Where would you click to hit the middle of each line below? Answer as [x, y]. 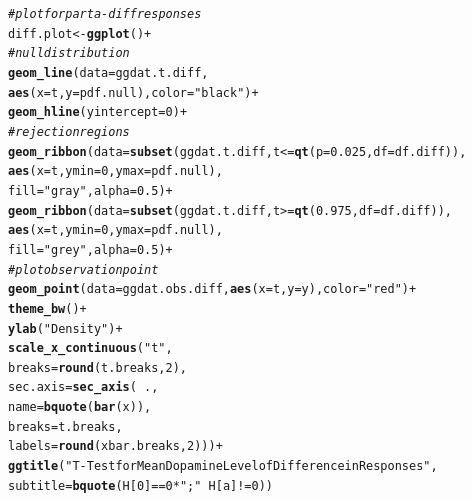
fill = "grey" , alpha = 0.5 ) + [90, 249]
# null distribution [69, 53]
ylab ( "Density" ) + [65, 328]
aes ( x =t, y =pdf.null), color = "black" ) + [133, 92]
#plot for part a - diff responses [105, 14]
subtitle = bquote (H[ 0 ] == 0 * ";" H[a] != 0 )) [141, 485]
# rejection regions [69, 131]
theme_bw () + [47, 308]
